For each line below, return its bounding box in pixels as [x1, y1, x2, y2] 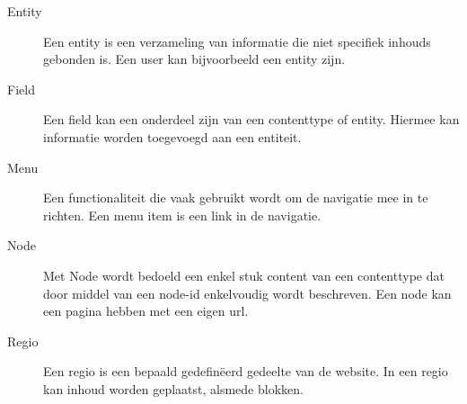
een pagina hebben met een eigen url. [43, 301, 249, 320]
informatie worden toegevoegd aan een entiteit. [43, 127, 302, 146]
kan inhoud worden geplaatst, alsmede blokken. [43, 379, 304, 398]
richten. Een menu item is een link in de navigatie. [43, 205, 322, 224]
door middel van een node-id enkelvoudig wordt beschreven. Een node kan [43, 283, 452, 302]
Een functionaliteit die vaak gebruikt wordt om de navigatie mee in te [43, 188, 428, 207]
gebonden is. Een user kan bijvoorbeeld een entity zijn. [43, 49, 346, 68]
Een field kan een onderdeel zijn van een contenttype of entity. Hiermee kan [43, 110, 460, 129]
